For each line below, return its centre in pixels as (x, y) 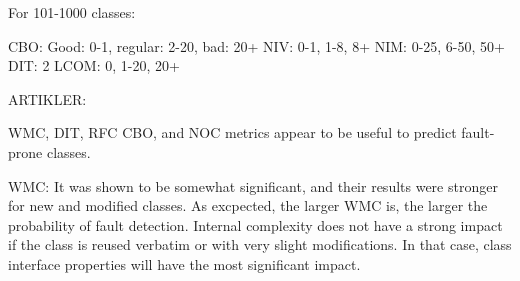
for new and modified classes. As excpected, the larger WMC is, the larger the (248, 205)
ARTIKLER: (47, 98)
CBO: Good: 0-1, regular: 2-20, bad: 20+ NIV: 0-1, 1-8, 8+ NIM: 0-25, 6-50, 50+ (256, 45)
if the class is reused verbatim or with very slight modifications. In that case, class (260, 244)
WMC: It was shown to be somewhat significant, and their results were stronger (253, 185)
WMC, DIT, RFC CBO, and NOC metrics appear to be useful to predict (232, 132)
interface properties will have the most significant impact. (184, 263)
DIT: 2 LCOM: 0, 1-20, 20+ (94, 65)
